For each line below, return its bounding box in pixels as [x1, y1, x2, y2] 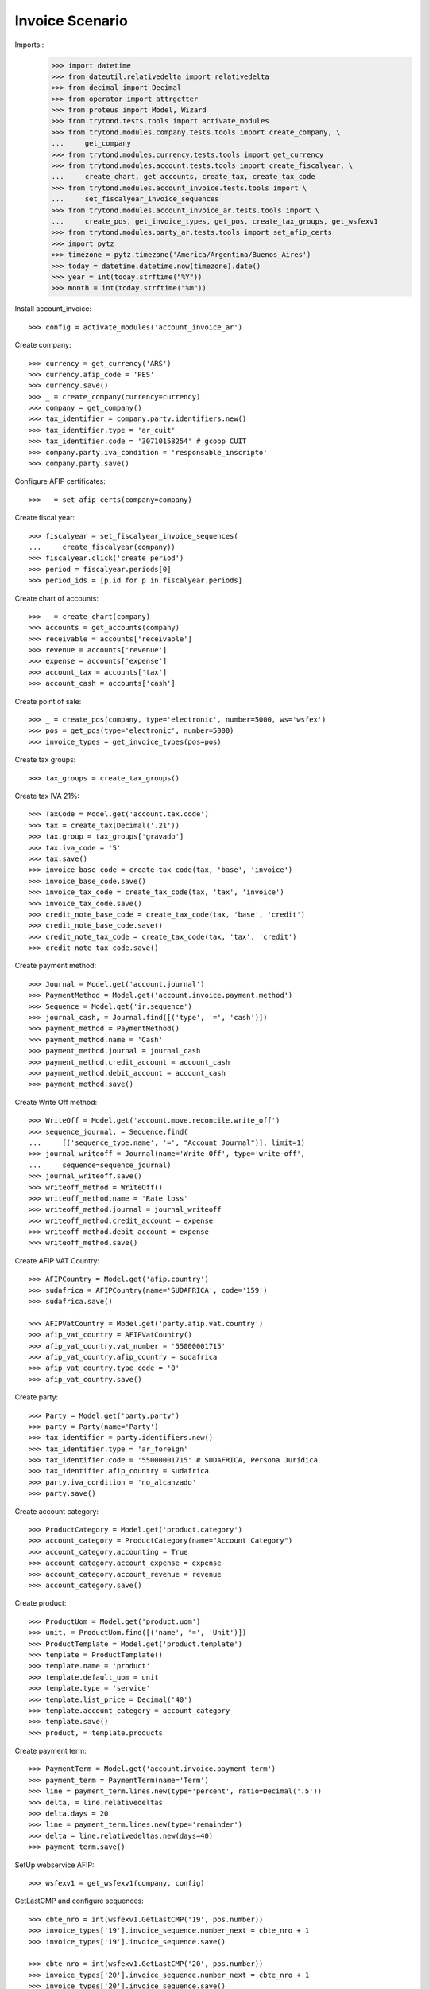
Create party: [14, 1392, 59, 1402]
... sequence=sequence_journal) [29, 1160, 172, 1170]
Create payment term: [14, 1746, 87, 1756]
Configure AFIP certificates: [14, 477, 106, 486]
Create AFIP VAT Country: [14, 1255, 99, 1265]
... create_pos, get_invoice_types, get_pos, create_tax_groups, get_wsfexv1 [51, 217, 379, 226]
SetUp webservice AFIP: [14, 1860, 95, 1870]
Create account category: [14, 1506, 99, 1516]
